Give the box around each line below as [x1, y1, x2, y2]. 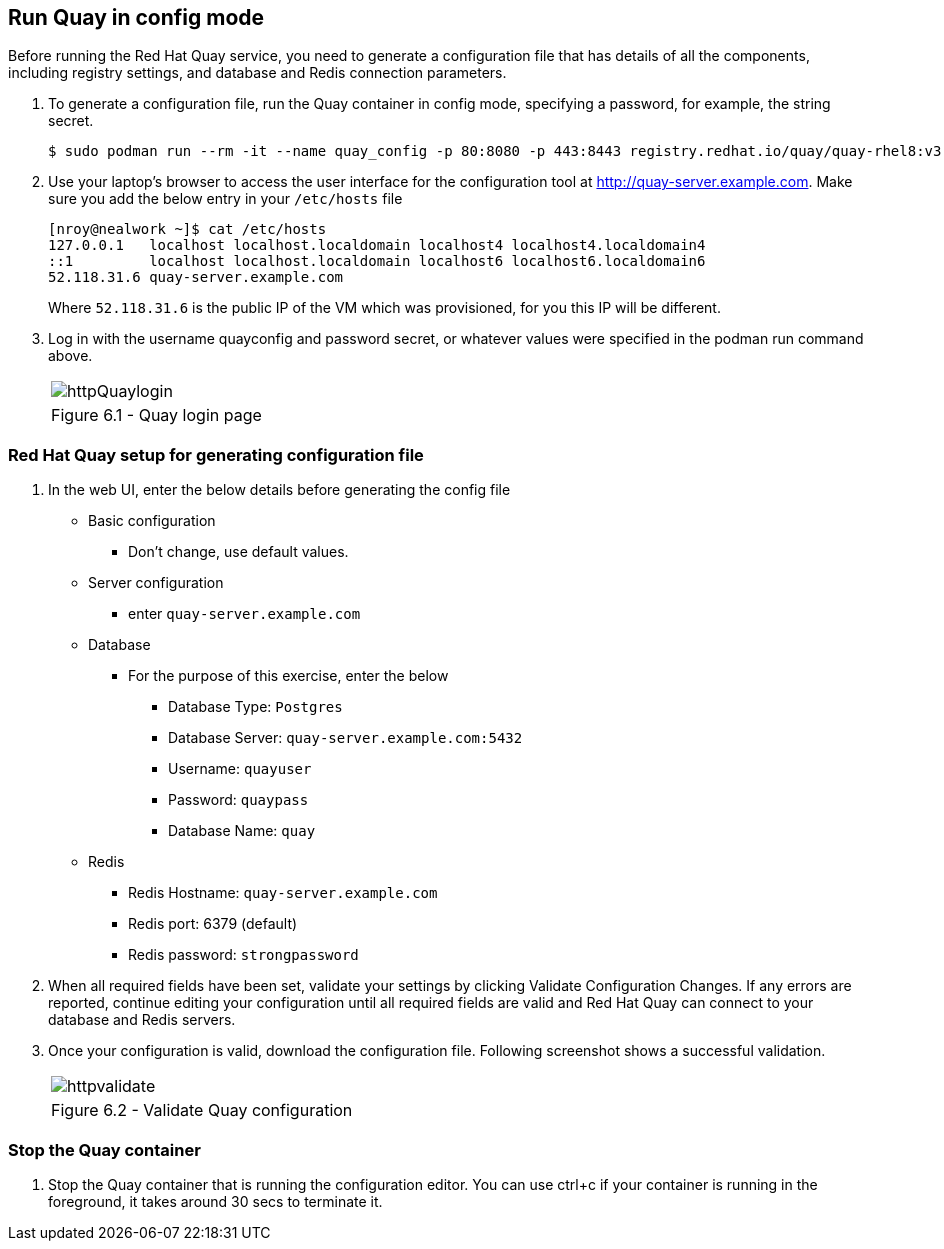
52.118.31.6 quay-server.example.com [48, 269, 344, 286]
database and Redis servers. [48, 1011, 236, 1029]
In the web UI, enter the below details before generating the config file [48, 481, 511, 499]
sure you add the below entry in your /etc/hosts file [48, 190, 403, 208]
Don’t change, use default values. [128, 543, 349, 561]
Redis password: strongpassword [128, 946, 359, 964]
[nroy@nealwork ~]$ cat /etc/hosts [48, 221, 327, 238]
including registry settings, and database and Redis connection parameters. [8, 64, 507, 82]
